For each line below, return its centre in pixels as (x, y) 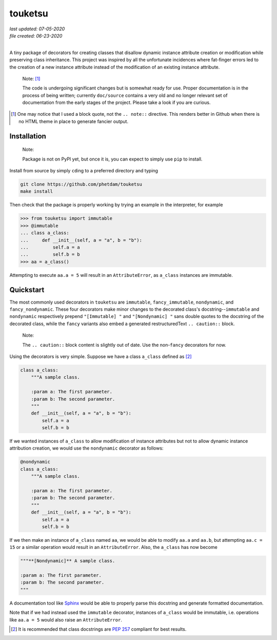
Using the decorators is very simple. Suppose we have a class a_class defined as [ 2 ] (101, 356)
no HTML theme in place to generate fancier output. (73, 121)
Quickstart (27, 290)
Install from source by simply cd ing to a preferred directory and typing (84, 171)
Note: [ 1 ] (31, 78)
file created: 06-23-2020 (36, 35)
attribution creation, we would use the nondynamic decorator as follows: (86, 448)
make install (37, 191)
